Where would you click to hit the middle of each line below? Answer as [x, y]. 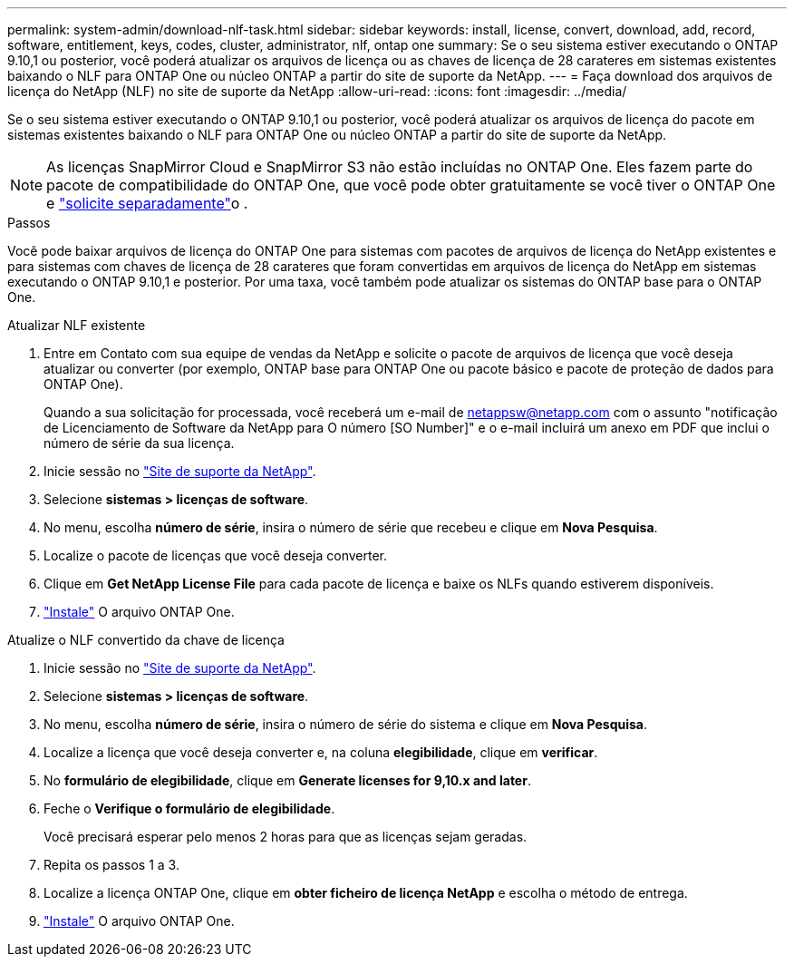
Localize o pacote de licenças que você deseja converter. [216, 555]
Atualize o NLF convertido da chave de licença [146, 640]
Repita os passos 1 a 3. [111, 865]
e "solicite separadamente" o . [147, 203]
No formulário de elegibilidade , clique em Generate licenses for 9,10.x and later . [287, 780]
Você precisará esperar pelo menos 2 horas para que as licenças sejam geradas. [286, 837]
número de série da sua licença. [139, 443]
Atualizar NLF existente [77, 325]
